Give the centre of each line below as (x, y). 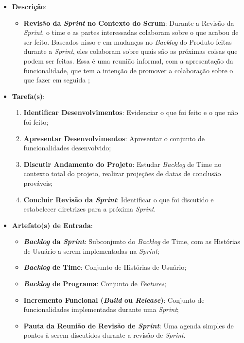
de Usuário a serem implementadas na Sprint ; (91, 251)
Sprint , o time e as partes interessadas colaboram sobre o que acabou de (131, 32)
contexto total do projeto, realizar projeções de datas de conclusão (122, 173)
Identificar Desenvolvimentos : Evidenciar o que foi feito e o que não (131, 112)
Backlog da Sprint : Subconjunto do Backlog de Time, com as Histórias (132, 241)
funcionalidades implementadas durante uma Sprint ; (101, 309)
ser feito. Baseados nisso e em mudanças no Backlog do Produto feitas (128, 41)
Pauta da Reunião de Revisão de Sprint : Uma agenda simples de (129, 325)
